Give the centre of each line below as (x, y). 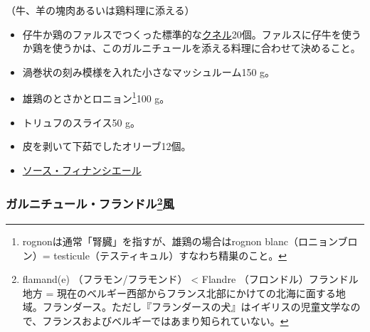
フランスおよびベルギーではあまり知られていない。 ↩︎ (165, 321)
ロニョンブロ (328, 241)
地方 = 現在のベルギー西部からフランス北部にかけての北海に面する (179, 293)
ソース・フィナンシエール (82, 170)
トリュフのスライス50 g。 (81, 122)
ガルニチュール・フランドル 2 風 (90, 203)
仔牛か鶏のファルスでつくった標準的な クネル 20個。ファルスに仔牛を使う (192, 34)
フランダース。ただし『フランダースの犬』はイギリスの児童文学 (191, 307)
